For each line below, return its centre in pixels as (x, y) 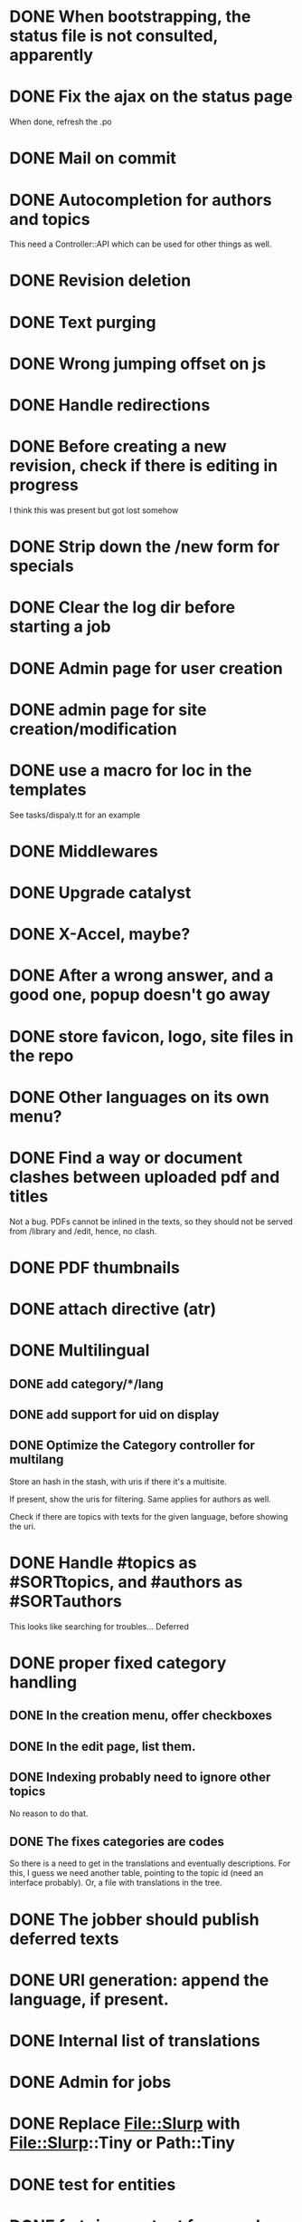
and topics (50, 219)
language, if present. (89, 1999)
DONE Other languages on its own (139, 1097)
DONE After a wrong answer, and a (142, 976)
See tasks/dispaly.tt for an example (75, 815)
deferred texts (64, 1939)
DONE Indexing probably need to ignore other (140, 1778)
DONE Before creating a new (118, 447)
